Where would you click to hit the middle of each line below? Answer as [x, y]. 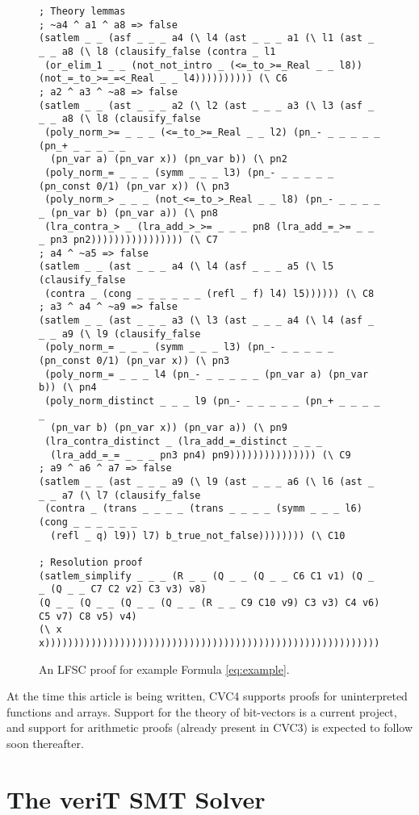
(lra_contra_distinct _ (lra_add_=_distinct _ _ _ [183, 441]
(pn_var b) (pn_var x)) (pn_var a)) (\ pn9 [169, 428]
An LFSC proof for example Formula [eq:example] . [164, 669]
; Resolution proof [91, 562]
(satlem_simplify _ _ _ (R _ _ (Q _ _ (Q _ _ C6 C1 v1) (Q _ [207, 576]
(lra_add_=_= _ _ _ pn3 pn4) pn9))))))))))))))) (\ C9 [201, 455]
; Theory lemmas [82, 11]
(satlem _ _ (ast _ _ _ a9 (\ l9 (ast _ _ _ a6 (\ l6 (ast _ [207, 481]
